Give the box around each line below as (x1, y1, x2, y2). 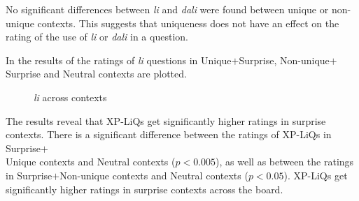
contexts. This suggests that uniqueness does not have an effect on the (37, 15, 339, 30)
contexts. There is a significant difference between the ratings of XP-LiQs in (6, 127, 332, 142)
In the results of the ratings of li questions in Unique (6, 52, 232, 67)
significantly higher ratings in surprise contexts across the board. (6, 181, 283, 196)
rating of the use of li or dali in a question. (6, 29, 188, 44)
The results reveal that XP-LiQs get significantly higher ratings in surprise (6, 113, 326, 128)
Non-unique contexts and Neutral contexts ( (59, 167, 248, 182)
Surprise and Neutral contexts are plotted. (6, 66, 187, 81)
